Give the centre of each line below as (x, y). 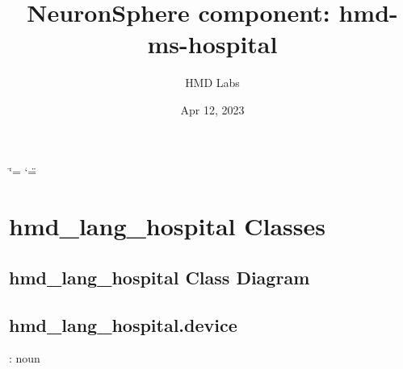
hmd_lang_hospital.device (123, 324)
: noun (25, 358)
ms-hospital (212, 44)
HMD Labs (212, 83)
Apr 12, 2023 (212, 109)
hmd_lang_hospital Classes (167, 226)
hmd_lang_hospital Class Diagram (160, 277)
